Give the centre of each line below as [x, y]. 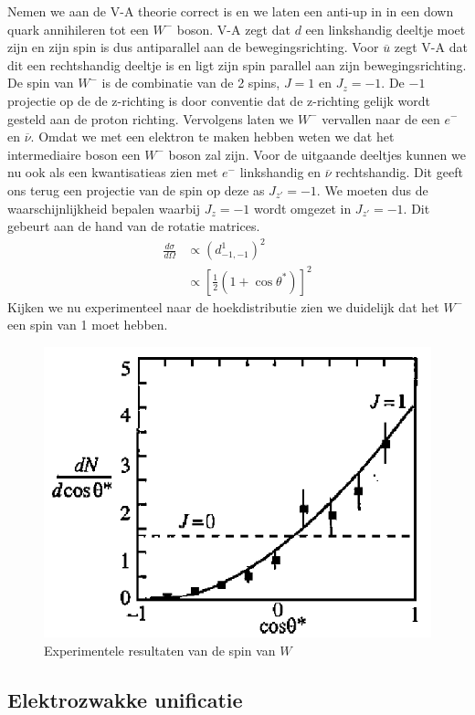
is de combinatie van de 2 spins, [191, 83]
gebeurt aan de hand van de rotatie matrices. [134, 226]
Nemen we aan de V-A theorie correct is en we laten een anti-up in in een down [231, 11]
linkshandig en [280, 172]
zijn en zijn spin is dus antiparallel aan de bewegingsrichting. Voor [193, 47]
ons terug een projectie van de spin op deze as [136, 189]
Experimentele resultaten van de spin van [160, 650]
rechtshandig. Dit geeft [399, 172]
